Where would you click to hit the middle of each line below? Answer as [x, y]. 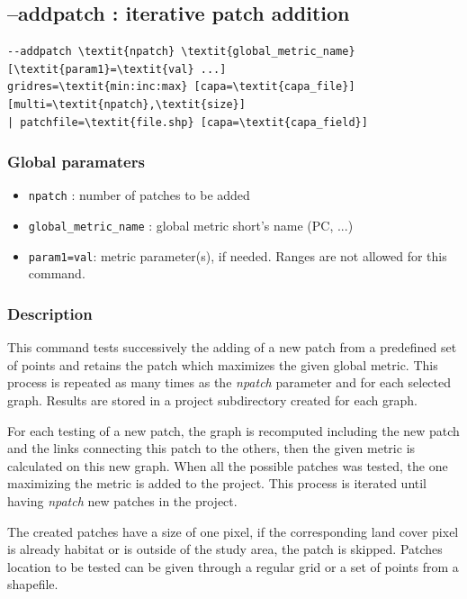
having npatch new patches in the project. [122, 500]
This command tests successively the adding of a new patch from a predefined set [232, 347]
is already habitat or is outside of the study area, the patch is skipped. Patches [225, 549]
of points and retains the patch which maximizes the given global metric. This [223, 364]
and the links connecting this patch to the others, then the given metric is [211, 448]
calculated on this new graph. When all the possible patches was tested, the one [228, 465]
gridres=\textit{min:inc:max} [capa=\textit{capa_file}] [181, 87]
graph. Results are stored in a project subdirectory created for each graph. [212, 399]
